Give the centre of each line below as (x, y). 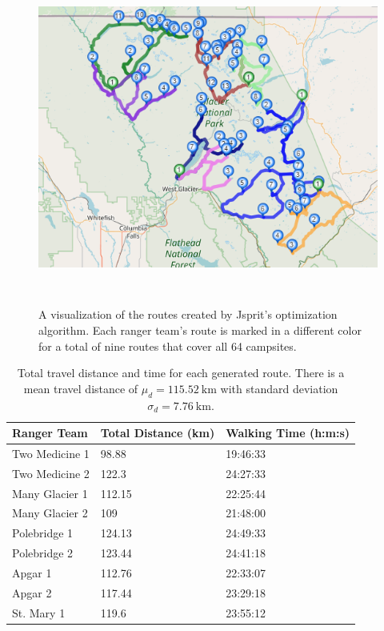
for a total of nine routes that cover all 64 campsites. (168, 346)
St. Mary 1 (39, 612)
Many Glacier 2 (50, 513)
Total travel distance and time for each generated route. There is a (181, 373)
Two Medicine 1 (51, 453)
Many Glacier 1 (50, 493)
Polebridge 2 (43, 553)
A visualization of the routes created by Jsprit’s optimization (188, 314)
